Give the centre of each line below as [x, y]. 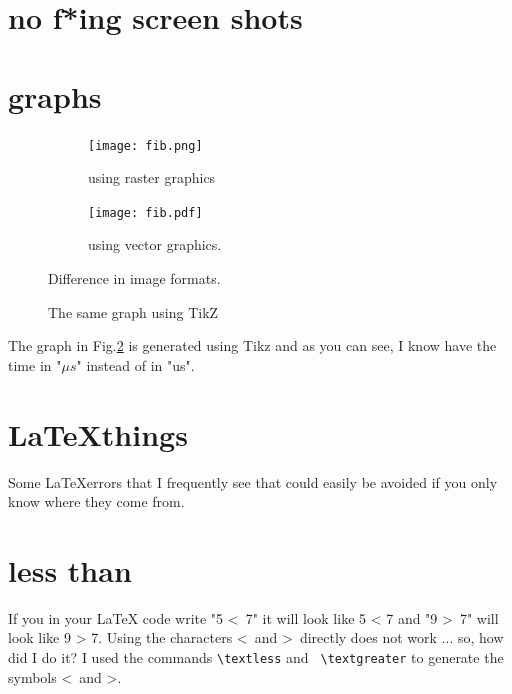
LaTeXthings [98, 433]
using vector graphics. [155, 244]
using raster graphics [152, 177]
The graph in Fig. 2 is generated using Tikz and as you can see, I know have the [252, 345]
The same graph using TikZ [133, 311]
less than [70, 569]
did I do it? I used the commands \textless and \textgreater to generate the [256, 657]
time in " [35, 364]
